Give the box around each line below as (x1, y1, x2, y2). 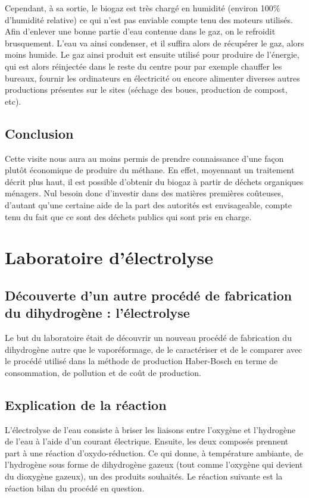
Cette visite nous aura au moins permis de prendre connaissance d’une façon (5, 152, 284, 164)
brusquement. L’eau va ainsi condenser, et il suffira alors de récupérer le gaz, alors (5, 36, 304, 49)
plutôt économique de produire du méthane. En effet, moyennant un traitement (5, 164, 295, 176)
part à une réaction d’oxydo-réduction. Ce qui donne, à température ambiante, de (5, 446, 303, 459)
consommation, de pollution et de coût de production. (5, 366, 201, 378)
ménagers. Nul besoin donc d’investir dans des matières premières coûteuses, (5, 187, 283, 199)
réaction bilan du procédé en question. (5, 481, 145, 494)
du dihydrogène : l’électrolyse (5, 303, 190, 322)
